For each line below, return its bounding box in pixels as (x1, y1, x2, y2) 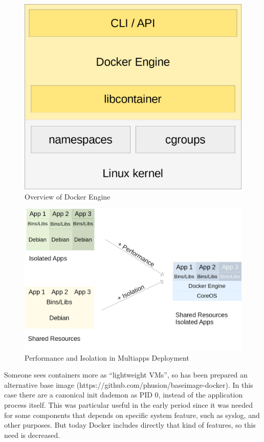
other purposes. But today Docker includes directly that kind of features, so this (4, 419, 256, 430)
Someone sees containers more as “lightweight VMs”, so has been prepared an (4, 369, 248, 380)
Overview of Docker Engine (25, 191, 111, 202)
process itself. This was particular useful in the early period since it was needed (4, 400, 253, 410)
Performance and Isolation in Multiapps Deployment (25, 352, 189, 363)
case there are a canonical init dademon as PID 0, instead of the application (4, 389, 243, 400)
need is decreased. (4, 429, 60, 440)
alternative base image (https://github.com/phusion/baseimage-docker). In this (4, 379, 253, 390)
